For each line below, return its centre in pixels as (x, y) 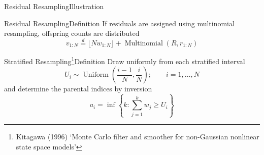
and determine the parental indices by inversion (78, 89)
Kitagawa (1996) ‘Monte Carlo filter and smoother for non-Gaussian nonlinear (138, 136)
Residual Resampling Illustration (54, 6)
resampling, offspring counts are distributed (72, 33)
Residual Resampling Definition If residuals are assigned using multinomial (119, 23)
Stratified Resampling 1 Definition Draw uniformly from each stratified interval (125, 60)
